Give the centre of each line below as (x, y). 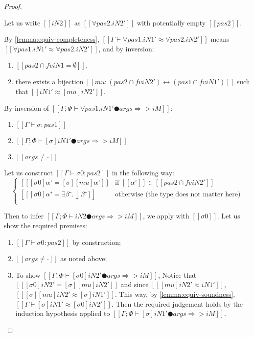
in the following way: (143, 173)
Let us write (22, 22)
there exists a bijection (49, 82)
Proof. (13, 6)
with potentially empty (171, 22)
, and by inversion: (126, 48)
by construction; (96, 242)
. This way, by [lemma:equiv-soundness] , (175, 294)
